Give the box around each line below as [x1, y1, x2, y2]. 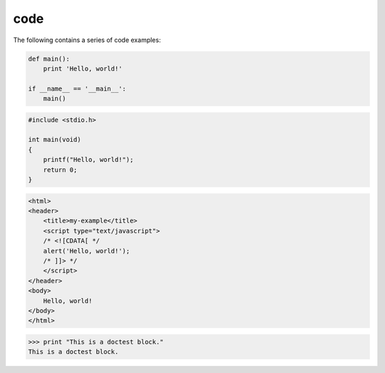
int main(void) [28, 136, 81, 144]
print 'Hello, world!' [43, 64, 123, 73]
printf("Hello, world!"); [43, 155, 134, 164]
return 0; [43, 165, 78, 174]
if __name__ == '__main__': [28, 84, 126, 93]
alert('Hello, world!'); [43, 247, 130, 255]
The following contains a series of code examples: [13, 36, 161, 44]
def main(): [28, 54, 71, 63]
